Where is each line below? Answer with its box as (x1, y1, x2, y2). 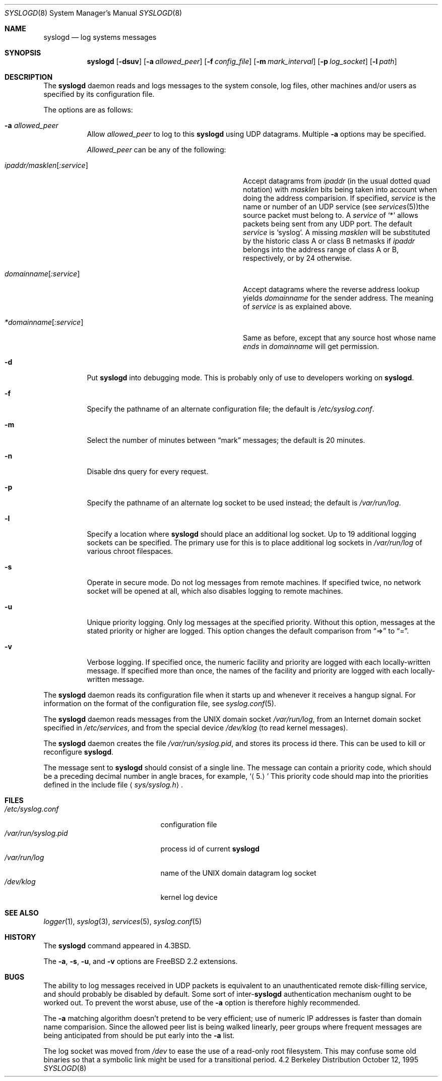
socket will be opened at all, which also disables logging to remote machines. (87, 587, 343, 595)
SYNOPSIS (5, 48, 41, 57)
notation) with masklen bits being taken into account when (243, 185, 437, 194)
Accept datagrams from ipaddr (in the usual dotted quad (243, 177, 430, 185)
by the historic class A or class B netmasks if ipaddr (243, 237, 415, 245)
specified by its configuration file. (43, 90, 155, 98)
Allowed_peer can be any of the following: (87, 145, 226, 154)
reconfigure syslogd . (43, 748, 114, 756)
